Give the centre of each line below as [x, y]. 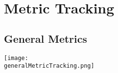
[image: [16, 58]
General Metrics [46, 38]
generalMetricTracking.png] [49, 66]
